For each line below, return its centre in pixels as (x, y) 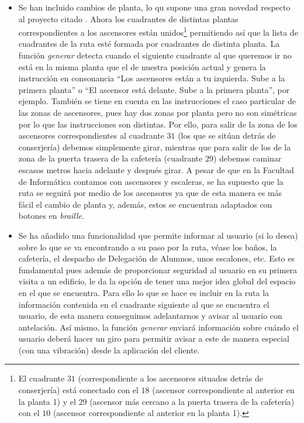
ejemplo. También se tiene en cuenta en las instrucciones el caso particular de (157, 101)
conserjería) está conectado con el (78, 390)
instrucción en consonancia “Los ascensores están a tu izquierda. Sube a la (152, 78)
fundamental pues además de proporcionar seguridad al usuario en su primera (158, 269)
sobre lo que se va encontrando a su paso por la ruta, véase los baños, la (148, 247)
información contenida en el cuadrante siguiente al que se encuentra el (144, 304)
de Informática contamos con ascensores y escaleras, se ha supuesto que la (151, 181)
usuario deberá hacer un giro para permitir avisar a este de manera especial (154, 338)
